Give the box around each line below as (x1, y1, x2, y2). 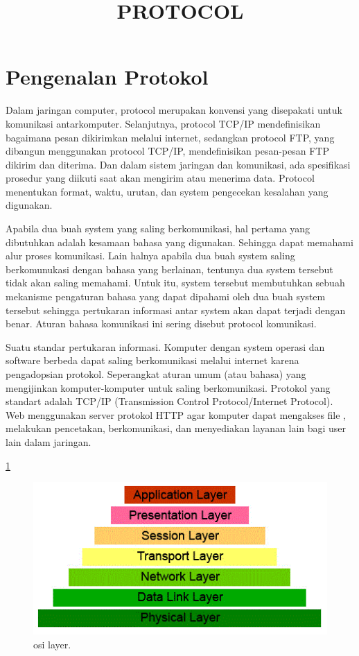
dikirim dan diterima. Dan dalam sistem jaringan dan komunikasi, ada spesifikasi (6, 157, 351, 171)
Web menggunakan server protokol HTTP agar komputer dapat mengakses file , (6, 407, 347, 422)
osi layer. (33, 637, 71, 651)
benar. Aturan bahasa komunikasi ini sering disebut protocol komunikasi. (6, 316, 317, 331)
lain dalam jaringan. (6, 434, 91, 449)
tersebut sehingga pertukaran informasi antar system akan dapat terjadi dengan (6, 302, 346, 317)
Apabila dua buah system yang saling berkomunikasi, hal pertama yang (6, 221, 310, 236)
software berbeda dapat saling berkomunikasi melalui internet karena (6, 353, 299, 368)
